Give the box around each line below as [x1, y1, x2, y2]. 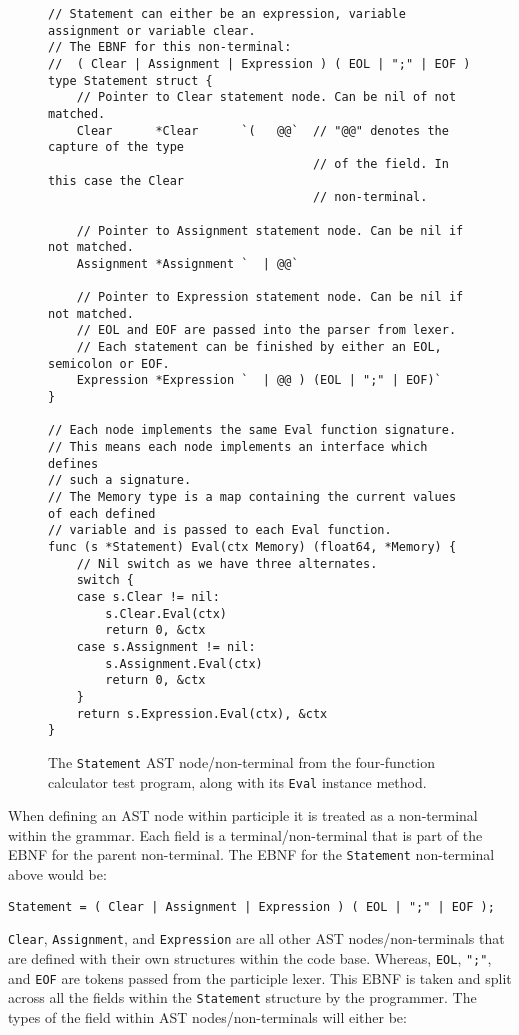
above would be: [8, 864, 107, 885]
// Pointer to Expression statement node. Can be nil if [76, 290, 464, 305]
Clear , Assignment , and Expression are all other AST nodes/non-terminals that [8, 928, 505, 949]
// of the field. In [312, 156, 449, 171]
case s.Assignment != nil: [76, 639, 256, 654]
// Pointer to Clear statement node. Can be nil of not [76, 90, 457, 105]
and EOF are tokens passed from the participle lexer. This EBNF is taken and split [8, 967, 512, 988]
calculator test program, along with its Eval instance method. [48, 771, 427, 792]
